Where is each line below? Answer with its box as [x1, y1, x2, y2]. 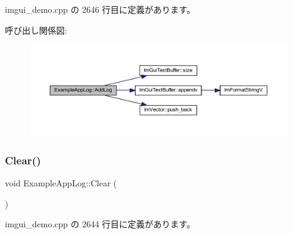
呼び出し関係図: [5, 23, 67, 36]
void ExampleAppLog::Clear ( [5, 177, 117, 189]
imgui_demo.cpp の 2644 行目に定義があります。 [5, 218, 195, 230]
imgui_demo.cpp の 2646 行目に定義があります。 [5, 3, 195, 15]
